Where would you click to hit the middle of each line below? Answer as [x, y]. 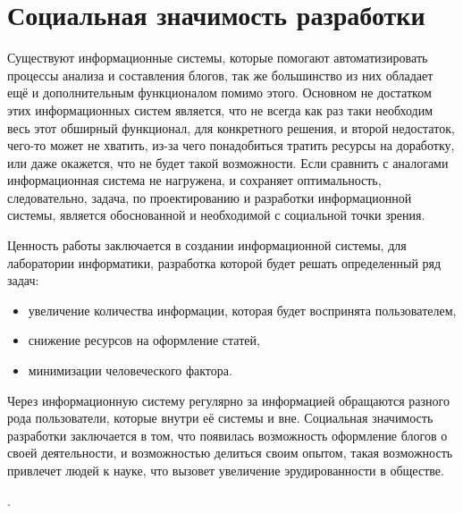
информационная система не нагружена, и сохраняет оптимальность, [194, 180]
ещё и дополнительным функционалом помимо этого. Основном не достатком [219, 93]
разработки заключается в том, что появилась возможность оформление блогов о [227, 435]
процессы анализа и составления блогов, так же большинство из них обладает [220, 75]
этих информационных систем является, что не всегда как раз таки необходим [220, 109]
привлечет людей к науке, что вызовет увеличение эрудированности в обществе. [226, 470]
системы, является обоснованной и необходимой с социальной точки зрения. [216, 215]
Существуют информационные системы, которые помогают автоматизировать [218, 58]
